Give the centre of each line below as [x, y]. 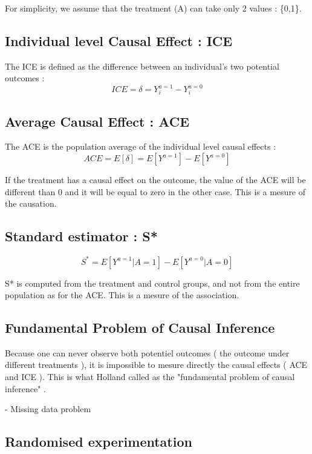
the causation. [31, 203]
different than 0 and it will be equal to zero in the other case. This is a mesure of [155, 191]
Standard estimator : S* [81, 236]
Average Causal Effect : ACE [97, 121]
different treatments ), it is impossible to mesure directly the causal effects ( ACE [156, 365]
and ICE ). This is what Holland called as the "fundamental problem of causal [150, 377]
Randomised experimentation [99, 442]
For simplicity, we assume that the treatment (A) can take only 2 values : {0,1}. [153, 8]
